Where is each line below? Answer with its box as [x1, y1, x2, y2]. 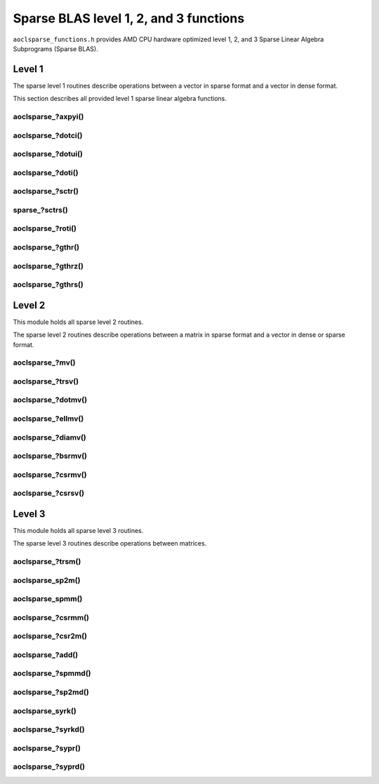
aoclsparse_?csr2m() [13, 631, 88, 641]
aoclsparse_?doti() [13, 168, 79, 177]
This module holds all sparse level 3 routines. [13, 526, 144, 534]
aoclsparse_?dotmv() [13, 395, 88, 405]
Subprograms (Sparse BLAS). [13, 44, 98, 53]
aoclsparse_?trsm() [13, 557, 81, 567]
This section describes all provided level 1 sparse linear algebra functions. [13, 95, 227, 103]
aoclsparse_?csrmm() [13, 612, 89, 622]
